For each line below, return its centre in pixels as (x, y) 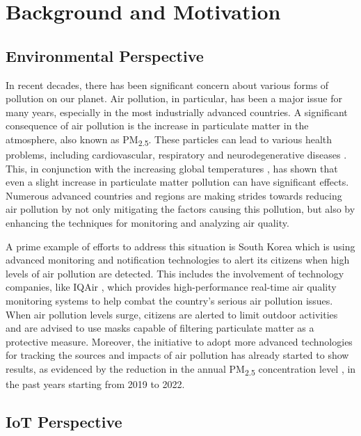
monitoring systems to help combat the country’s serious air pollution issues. (169, 301)
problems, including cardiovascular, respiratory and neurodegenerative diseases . (176, 155)
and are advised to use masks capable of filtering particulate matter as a (160, 328)
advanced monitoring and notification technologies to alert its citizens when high (178, 260)
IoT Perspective (64, 422)
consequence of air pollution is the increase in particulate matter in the (157, 126)
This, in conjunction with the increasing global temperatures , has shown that (172, 168)
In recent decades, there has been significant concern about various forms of (167, 84)
